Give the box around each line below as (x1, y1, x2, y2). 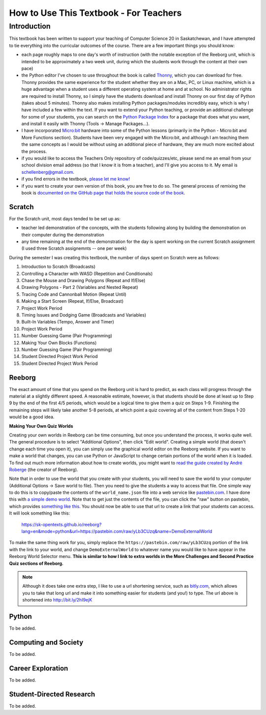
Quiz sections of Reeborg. (9, 560, 64, 566)
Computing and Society (9, 638, 84, 646)
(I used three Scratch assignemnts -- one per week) (21, 245, 127, 251)
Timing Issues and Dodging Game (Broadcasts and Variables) (21, 312, 146, 318)
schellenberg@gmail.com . (21, 169, 75, 175)
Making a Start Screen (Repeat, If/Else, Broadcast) (21, 298, 124, 304)
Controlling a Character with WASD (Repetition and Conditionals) (21, 271, 153, 277)
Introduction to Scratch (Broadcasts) (21, 264, 96, 270)
